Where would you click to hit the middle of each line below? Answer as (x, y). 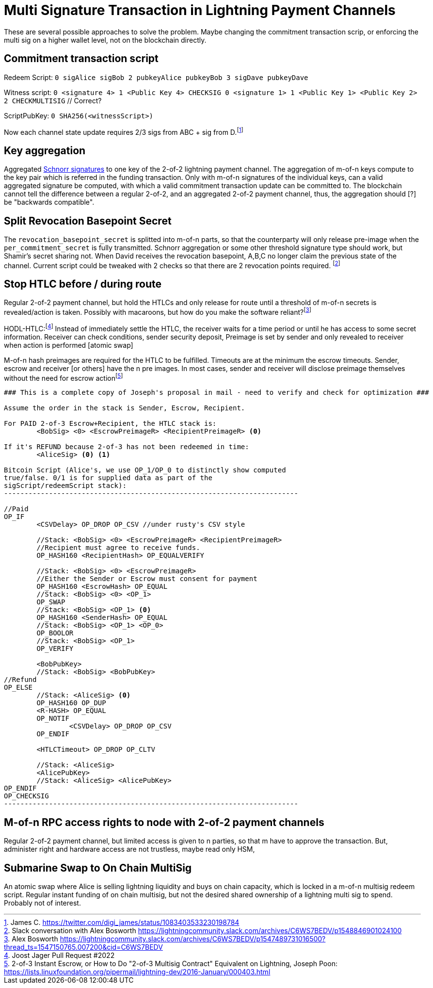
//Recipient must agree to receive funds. (118, 548)
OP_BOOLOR (55, 633)
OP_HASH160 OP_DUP (71, 703)
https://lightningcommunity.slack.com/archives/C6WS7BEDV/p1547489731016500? (193, 939)
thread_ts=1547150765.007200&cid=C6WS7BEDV (83, 947)
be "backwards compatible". (49, 202)
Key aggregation (45, 150)
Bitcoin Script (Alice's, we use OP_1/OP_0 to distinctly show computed (145, 470)
